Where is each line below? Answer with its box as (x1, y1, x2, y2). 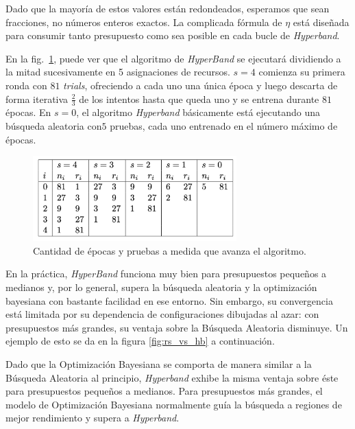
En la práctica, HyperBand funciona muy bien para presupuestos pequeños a (5, 266, 327, 281)
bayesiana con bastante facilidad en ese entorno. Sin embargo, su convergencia (5, 293, 333, 308)
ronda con (5, 78, 47, 92)
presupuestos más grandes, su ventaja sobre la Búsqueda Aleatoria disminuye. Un (5, 320, 348, 334)
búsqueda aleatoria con (5, 118, 102, 132)
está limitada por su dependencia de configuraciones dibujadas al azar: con (5, 307, 319, 321)
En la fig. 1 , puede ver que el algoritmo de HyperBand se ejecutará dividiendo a (5, 51, 341, 65)
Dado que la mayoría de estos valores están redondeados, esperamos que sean (5, 1, 330, 15)
